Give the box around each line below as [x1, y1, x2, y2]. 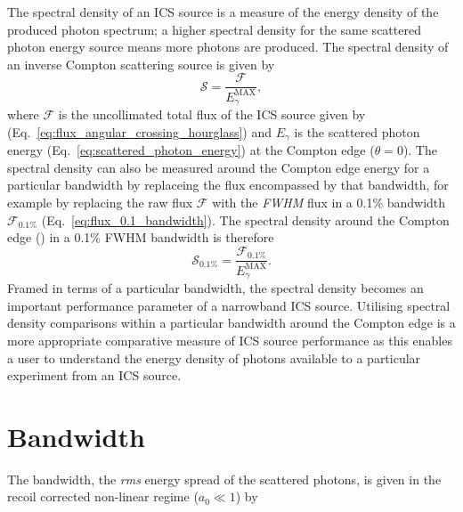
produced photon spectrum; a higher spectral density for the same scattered [7, 20, 421, 38]
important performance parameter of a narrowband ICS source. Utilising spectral [7, 296, 451, 314]
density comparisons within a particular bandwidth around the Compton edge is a [7, 313, 456, 332]
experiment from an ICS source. [7, 366, 182, 385]
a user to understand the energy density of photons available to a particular [7, 348, 421, 367]
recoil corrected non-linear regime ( [7, 487, 199, 506]
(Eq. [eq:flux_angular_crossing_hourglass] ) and [7, 122, 272, 141]
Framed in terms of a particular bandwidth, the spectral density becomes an [7, 279, 424, 297]
